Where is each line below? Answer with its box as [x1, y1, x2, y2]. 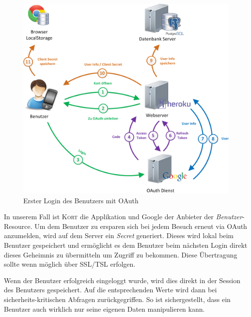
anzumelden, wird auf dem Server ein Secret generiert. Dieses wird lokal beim [4, 230, 234, 241]
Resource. [4, 221, 32, 231]
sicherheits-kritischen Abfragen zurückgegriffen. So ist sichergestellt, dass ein [4, 294, 231, 304]
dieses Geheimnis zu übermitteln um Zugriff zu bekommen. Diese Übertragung [4, 249, 237, 259]
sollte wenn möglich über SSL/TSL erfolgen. [4, 259, 136, 269]
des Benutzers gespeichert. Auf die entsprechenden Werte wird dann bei [4, 285, 217, 295]
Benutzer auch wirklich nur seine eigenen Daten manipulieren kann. [4, 303, 205, 314]
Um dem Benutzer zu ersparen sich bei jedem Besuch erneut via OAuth [34, 221, 247, 231]
